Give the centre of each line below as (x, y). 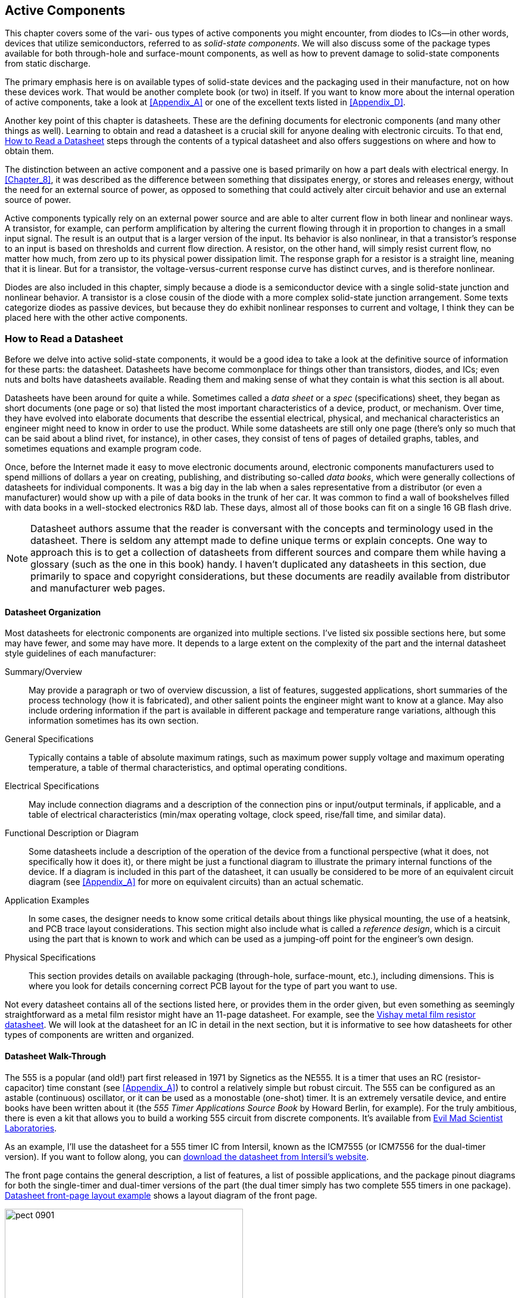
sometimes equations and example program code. (103, 449)
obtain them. (29, 151)
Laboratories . (31, 1128)
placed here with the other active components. (96, 318)
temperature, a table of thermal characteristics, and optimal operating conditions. (188, 768)
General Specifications (49, 739)
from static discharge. (48, 64)
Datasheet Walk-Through (55, 1056)
